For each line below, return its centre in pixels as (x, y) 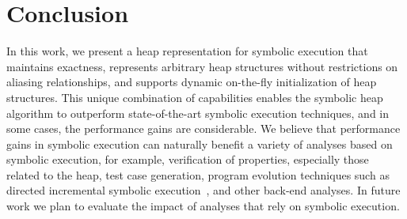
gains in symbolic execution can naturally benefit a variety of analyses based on (200, 143)
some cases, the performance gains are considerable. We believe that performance (203, 128)
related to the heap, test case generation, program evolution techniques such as (198, 174)
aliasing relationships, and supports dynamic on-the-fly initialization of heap (192, 82)
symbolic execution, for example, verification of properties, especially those (188, 159)
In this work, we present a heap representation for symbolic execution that (187, 51)
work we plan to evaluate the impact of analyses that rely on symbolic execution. (203, 206)
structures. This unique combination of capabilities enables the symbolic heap (195, 97)
